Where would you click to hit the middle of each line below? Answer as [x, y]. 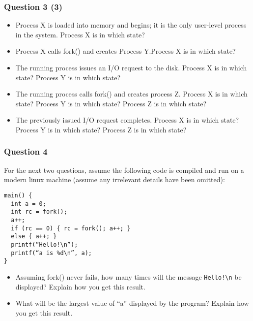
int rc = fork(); [39, 212]
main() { [18, 195]
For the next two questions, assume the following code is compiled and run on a [124, 170]
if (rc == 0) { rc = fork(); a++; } [71, 228]
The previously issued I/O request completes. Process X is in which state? [127, 120]
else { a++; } [34, 237]
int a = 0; [28, 204]
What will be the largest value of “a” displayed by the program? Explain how [132, 303]
